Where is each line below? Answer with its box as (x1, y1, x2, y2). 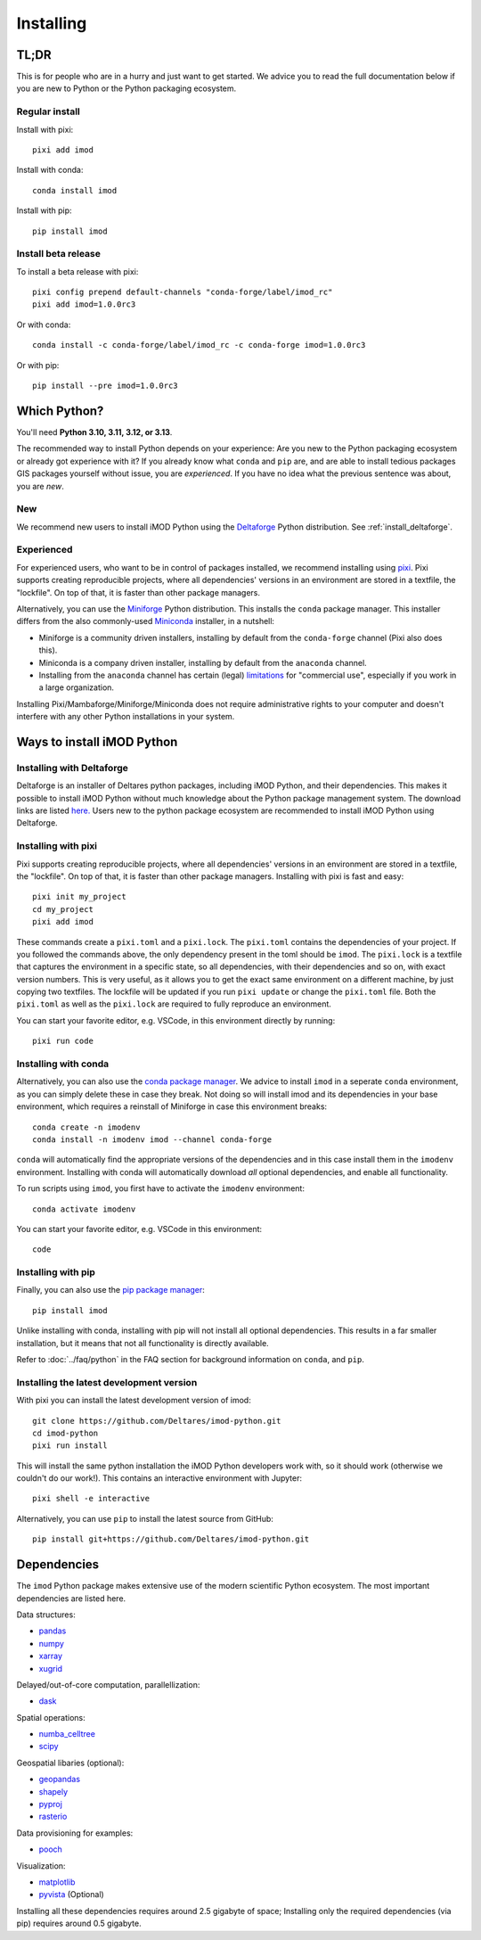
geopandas (38, 1774, 80, 1785)
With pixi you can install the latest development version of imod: (16, 1395, 251, 1406)
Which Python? (16, 403, 104, 418)
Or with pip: (16, 359, 60, 370)
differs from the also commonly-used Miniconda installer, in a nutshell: (16, 616, 275, 627)
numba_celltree (38, 1729, 95, 1739)
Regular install (16, 105, 80, 118)
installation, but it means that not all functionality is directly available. (16, 1337, 269, 1348)
